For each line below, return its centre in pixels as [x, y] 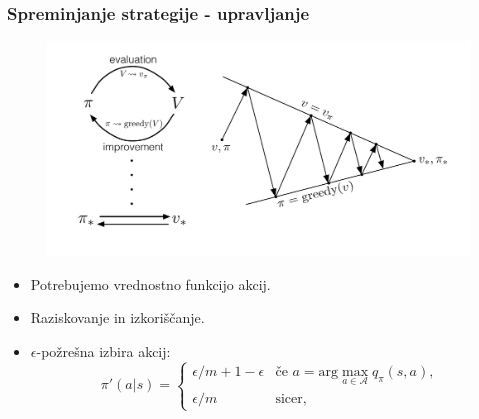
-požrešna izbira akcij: [103, 350]
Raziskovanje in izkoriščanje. [117, 317]
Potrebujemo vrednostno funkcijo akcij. [150, 283]
